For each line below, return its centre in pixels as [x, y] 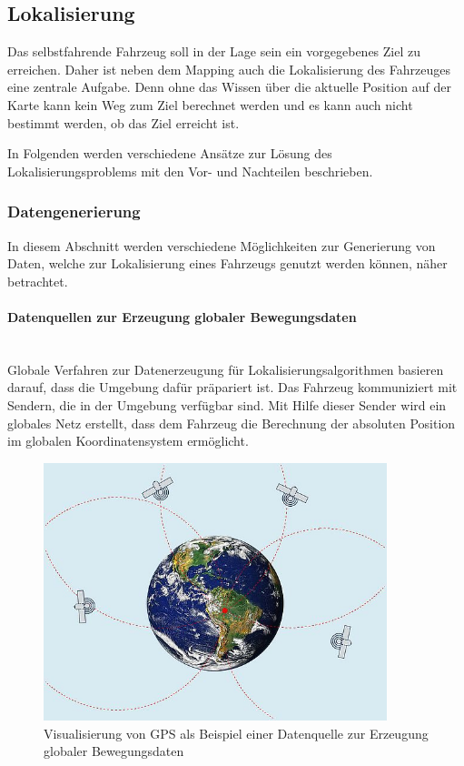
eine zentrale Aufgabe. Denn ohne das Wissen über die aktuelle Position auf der [229, 87]
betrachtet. [38, 281]
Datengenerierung [74, 212]
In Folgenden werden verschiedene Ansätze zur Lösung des [170, 153]
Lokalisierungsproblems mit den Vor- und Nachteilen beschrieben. [190, 171]
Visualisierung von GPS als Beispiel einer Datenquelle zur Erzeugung [236, 733]
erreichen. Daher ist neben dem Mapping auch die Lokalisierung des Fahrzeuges [229, 69]
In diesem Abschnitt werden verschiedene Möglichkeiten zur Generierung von [222, 245]
